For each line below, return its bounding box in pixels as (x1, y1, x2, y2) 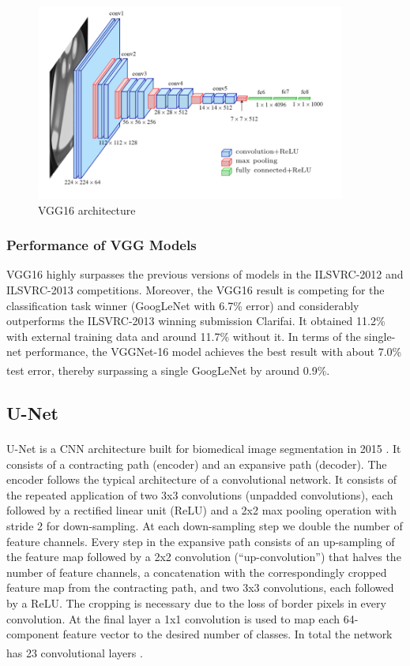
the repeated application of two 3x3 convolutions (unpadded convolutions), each (6, 486, 393, 503)
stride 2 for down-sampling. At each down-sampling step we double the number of (6, 517, 403, 533)
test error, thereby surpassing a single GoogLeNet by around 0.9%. (6, 361, 330, 378)
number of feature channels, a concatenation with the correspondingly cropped (6, 563, 387, 580)
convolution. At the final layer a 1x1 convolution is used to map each (6, 610, 340, 627)
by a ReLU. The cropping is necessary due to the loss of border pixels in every (6, 594, 386, 611)
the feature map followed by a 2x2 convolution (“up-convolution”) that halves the (6, 548, 401, 565)
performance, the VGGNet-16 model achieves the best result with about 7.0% (25, 343, 402, 360)
